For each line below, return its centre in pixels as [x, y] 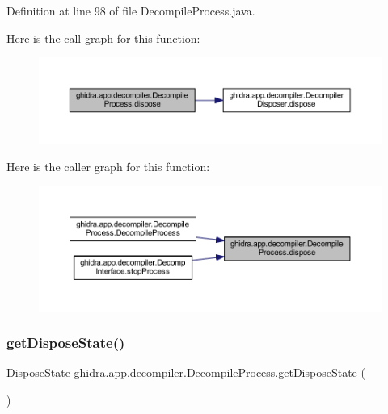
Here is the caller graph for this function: [108, 166]
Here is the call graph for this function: [103, 38]
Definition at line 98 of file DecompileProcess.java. [131, 10]
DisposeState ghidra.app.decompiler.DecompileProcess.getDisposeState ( [186, 372]
